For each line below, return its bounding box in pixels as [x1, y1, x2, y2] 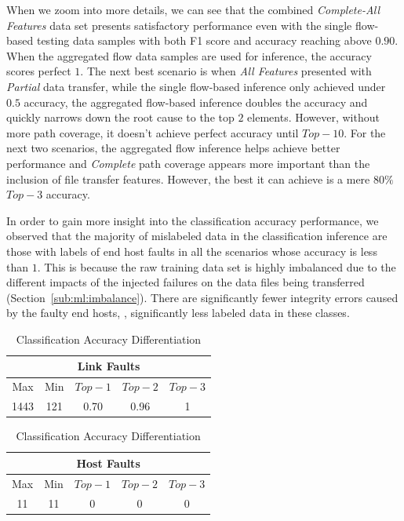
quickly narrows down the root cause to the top [6, 109, 235, 126]
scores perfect [6, 63, 71, 79]
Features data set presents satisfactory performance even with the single [6, 16, 352, 33]
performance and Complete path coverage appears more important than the [6, 155, 370, 171]
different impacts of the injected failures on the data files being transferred [6, 274, 365, 290]
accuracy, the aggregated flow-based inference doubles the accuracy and [24, 93, 368, 110]
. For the [344, 124, 386, 140]
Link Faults [77, 358, 140, 374]
